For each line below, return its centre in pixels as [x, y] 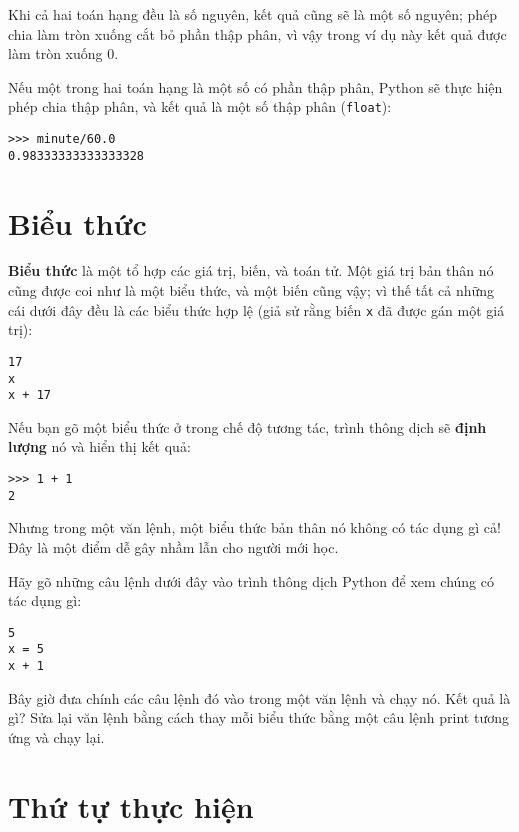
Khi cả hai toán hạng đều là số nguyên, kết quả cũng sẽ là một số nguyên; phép [253, 14]
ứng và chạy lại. [56, 736]
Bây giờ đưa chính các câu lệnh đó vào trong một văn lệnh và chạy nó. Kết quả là [259, 697]
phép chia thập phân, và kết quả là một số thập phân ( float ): [200, 106]
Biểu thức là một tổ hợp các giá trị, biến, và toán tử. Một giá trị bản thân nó [251, 270]
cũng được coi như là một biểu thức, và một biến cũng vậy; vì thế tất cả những [251, 290]
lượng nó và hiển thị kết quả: [99, 446]
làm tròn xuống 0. [63, 53]
